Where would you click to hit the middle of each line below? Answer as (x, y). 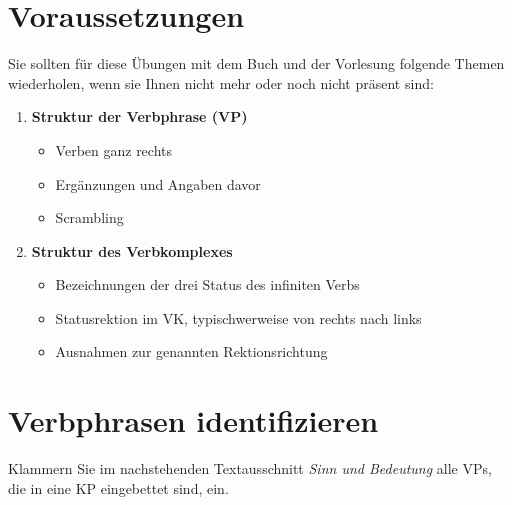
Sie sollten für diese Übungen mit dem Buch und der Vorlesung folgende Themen (256, 63)
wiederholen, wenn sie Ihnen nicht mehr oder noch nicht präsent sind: (221, 82)
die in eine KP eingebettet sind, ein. (118, 487)
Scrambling (89, 217)
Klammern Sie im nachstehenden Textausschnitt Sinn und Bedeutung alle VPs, (250, 468)
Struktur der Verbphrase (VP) (139, 116)
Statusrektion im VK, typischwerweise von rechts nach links (238, 317)
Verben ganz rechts (114, 149)
